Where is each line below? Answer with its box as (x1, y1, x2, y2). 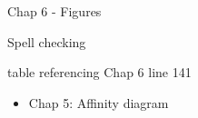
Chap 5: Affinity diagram (28, 93, 169, 112)
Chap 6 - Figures (7, 2, 102, 20)
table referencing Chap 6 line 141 (7, 63, 192, 82)
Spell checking (7, 32, 86, 51)
